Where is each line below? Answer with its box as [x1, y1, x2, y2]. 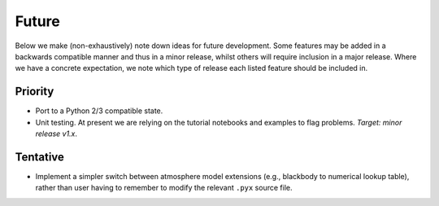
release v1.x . [35, 129, 77, 138]
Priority [15, 85, 54, 99]
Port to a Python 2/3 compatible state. [35, 106, 163, 116]
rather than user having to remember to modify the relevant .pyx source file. [35, 183, 293, 193]
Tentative [15, 150, 65, 164]
